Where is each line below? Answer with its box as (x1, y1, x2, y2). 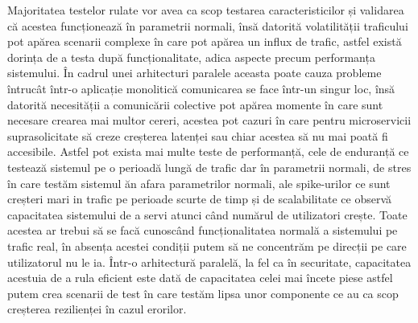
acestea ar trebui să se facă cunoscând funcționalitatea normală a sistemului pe (7, 222, 398, 239)
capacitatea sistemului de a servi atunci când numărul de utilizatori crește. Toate (7, 206, 408, 223)
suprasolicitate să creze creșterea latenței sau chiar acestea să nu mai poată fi (7, 127, 388, 144)
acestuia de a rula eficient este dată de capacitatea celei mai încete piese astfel (7, 269, 393, 286)
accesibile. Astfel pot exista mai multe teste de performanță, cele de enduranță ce (7, 143, 409, 160)
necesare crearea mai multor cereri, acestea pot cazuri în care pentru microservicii (7, 112, 412, 129)
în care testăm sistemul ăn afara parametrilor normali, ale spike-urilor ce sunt (7, 174, 391, 191)
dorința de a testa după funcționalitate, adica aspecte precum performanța (7, 48, 375, 65)
